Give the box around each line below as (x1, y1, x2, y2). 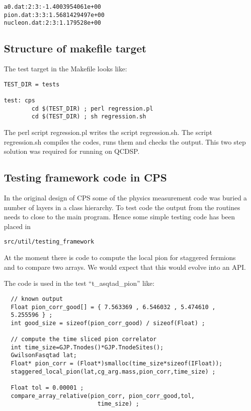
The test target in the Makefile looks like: (4, 64, 127, 74)
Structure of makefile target (4, 41, 147, 56)
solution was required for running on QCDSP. (4, 146, 140, 156)
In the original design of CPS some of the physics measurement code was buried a (4, 193, 247, 203)
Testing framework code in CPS (4, 170, 167, 185)
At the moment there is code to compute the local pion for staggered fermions (4, 252, 236, 263)
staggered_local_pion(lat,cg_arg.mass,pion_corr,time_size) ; (11, 368, 216, 375)
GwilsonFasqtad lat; (11, 352, 77, 359)
